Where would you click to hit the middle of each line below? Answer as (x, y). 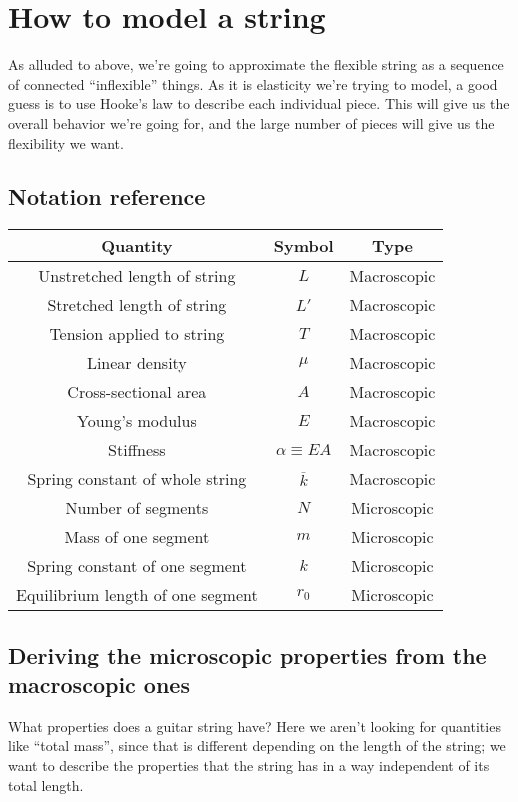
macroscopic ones (99, 684)
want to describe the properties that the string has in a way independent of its (249, 765)
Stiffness (137, 450)
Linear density (136, 363)
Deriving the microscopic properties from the (247, 654)
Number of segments (137, 508)
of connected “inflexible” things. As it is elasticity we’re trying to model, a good (253, 83)
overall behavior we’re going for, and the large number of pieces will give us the (251, 122)
